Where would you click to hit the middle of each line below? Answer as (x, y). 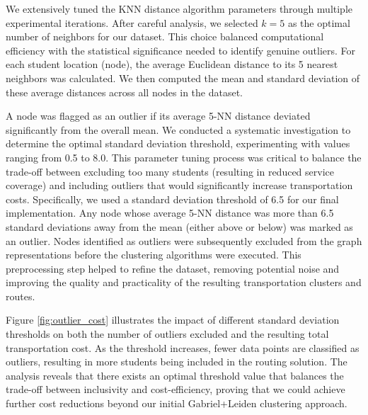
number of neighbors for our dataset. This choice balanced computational (165, 36)
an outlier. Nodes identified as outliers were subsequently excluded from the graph (184, 240)
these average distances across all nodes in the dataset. (125, 92)
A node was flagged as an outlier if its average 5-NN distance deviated (158, 116)
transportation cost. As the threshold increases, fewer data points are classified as (183, 347)
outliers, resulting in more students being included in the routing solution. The (177, 362)
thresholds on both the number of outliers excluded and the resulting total (167, 334)
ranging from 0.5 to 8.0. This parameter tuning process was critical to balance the (184, 157)
